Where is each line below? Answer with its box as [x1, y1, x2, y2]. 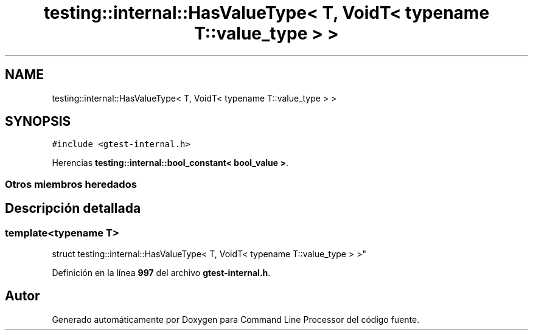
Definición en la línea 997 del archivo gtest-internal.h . [52, 268, 271, 278]
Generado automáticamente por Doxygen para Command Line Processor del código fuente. [52, 314, 420, 325]
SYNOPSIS [5, 114, 71, 130]
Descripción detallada [5, 201, 141, 216]
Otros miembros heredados [5, 178, 137, 190]
